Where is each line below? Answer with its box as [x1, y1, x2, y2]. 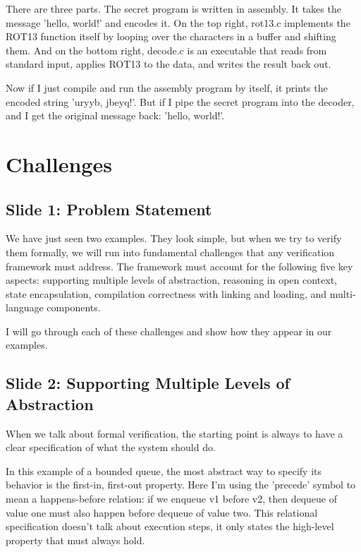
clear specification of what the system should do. [6, 440, 216, 455]
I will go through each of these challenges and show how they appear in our [6, 323, 332, 338]
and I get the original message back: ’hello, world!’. [6, 108, 225, 123]
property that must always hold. [6, 532, 145, 547]
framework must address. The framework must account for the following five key [6, 258, 353, 273]
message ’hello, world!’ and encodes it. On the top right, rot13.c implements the [6, 15, 350, 30]
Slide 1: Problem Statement [6, 198, 212, 220]
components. [47, 300, 101, 315]
